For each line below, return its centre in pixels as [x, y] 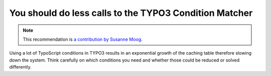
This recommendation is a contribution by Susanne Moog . [83, 39]
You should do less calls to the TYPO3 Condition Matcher [131, 13]
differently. [21, 67]
